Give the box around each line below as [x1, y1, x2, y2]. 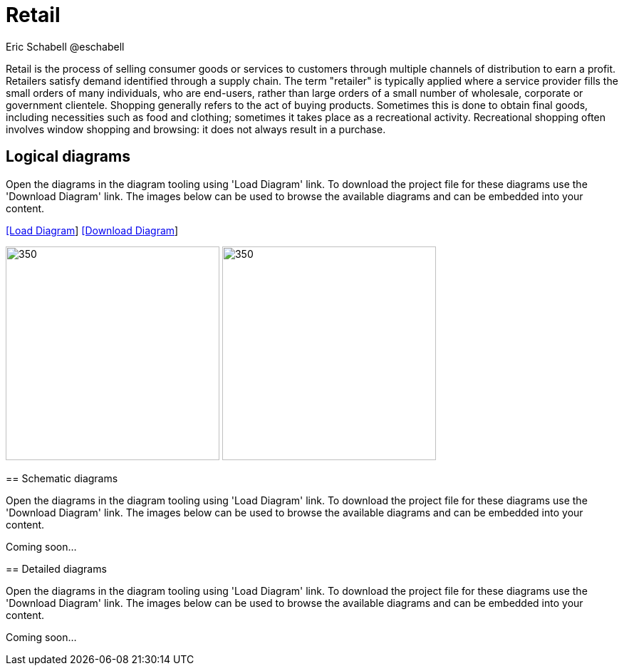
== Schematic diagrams [6, 472, 118, 484]
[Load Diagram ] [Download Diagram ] [6, 224, 179, 236]
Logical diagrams [6, 147, 130, 166]
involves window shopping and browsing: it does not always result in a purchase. [6, 123, 386, 135]
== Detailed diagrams [6, 562, 107, 575]
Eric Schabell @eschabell [6, 40, 125, 53]
